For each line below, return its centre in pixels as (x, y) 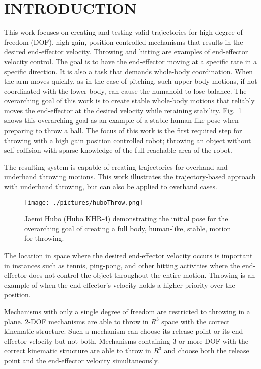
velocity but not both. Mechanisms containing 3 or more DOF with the (139, 341)
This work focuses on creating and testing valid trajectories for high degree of (123, 32)
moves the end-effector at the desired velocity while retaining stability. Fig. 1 (123, 110)
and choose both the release (207, 351)
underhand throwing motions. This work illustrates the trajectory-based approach (130, 176)
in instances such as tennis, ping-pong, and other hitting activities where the (122, 265)
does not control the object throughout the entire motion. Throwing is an (142, 275)
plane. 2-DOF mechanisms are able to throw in (76, 321)
